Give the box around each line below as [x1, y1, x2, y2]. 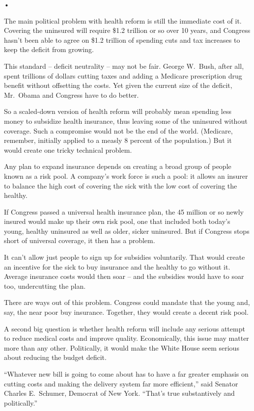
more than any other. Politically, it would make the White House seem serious [4, 342, 239, 353]
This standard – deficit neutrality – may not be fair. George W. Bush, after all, [4, 60, 244, 71]
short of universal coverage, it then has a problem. [4, 235, 155, 246]
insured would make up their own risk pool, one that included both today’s [4, 216, 230, 226]
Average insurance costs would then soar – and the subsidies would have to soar [4, 271, 244, 281]
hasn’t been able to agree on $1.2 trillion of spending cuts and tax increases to [4, 34, 240, 45]
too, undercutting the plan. [4, 280, 86, 291]
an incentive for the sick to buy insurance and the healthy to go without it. [4, 261, 230, 272]
